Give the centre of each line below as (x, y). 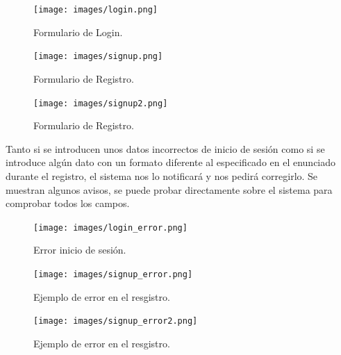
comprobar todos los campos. (68, 203)
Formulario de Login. (78, 32)
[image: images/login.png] (95, 10)
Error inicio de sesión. (80, 250)
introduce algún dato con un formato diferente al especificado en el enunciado (171, 162)
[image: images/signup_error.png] (113, 274)
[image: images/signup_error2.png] (116, 321)
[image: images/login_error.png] (110, 228)
